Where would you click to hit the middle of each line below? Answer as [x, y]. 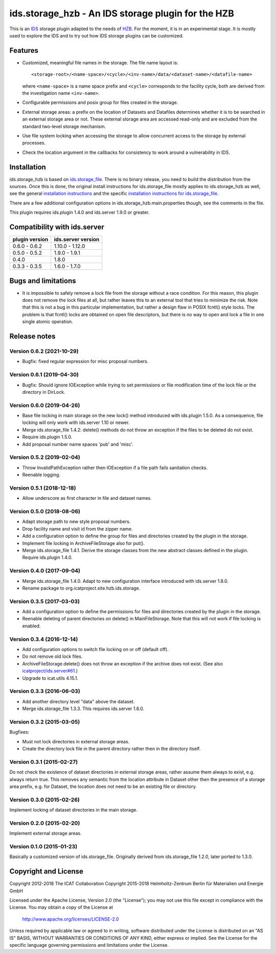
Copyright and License [47, 871]
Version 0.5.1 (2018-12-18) [43, 488]
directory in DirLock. [44, 392]
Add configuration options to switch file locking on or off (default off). [95, 649]
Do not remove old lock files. [52, 657]
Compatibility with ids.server [57, 227]
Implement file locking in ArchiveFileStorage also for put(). [84, 543]
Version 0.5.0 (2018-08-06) [45, 512]
